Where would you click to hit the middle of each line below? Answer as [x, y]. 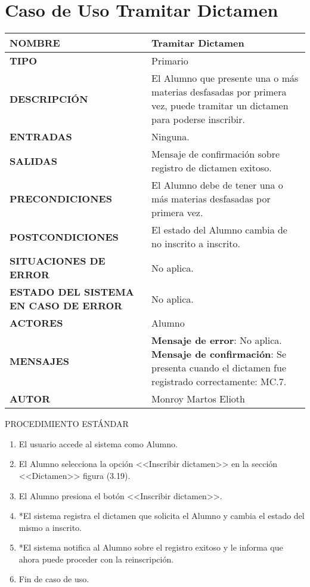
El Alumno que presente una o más [225, 78]
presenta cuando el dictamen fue [219, 368]
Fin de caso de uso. [54, 579]
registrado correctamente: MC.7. [219, 382]
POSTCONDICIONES [64, 236]
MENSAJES [39, 361]
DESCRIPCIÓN [49, 99]
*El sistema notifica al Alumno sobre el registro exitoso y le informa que [151, 547]
